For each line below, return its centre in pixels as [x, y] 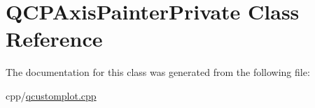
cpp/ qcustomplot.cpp [51, 95]
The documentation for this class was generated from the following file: [158, 72]
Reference [54, 39]
